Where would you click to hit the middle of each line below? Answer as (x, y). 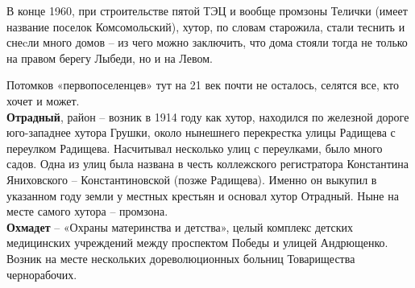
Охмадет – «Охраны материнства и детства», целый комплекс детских (180, 226)
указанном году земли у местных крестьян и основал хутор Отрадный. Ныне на (203, 195)
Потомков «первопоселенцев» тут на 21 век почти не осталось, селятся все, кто (203, 85)
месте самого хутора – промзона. (87, 211)
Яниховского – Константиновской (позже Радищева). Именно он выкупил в (192, 179)
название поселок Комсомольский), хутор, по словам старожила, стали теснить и (206, 26)
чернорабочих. (42, 274)
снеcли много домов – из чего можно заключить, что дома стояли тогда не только (207, 42)
